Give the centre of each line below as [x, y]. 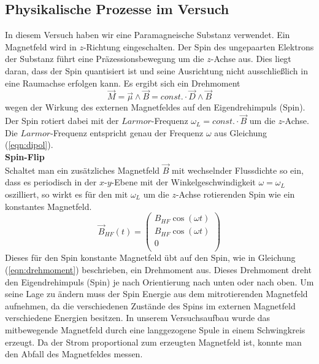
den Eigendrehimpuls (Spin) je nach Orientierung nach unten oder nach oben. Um [159, 281]
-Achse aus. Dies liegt [251, 59]
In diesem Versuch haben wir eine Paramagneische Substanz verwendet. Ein [148, 35]
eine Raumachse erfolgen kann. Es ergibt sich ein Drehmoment [123, 83]
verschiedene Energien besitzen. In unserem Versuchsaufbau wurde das [138, 318]
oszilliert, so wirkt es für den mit [67, 194]
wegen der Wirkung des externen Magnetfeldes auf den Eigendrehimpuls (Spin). [155, 107]
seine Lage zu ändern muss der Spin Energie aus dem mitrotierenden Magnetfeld [156, 294]
